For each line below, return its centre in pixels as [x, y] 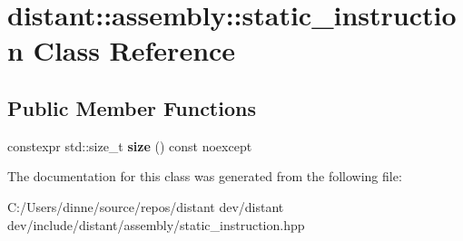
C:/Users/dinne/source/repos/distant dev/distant [146, 206]
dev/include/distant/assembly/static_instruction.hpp [156, 224]
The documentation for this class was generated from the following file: [205, 176]
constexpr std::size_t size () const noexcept [130, 145]
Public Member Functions [132, 107]
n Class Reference [122, 50]
